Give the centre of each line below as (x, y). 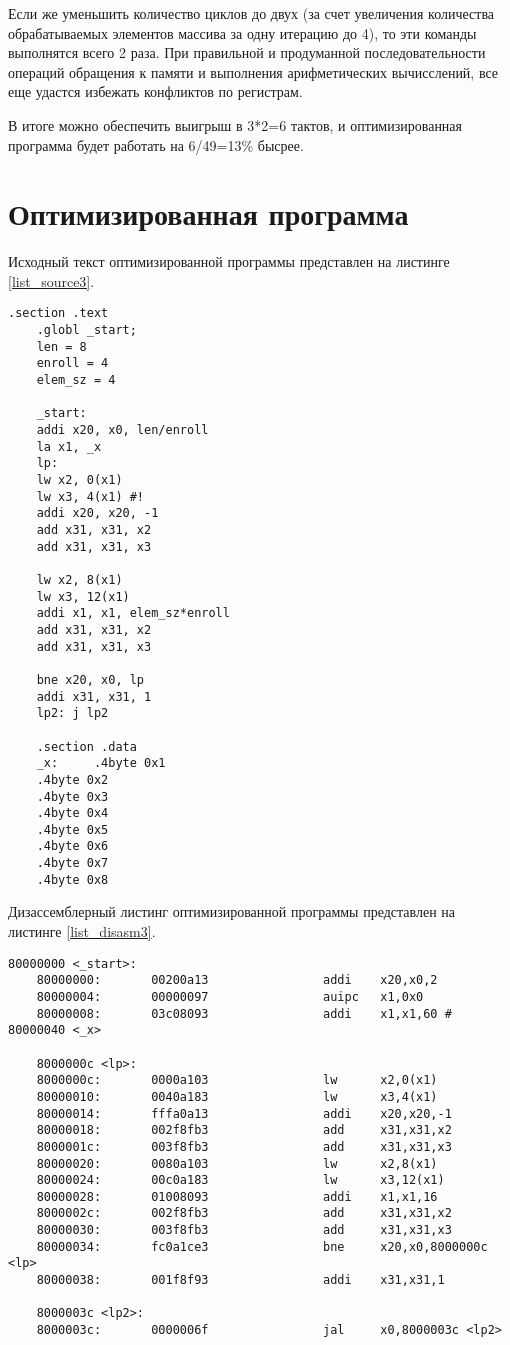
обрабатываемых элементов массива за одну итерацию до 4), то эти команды (242, 32)
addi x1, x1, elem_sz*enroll (133, 613)
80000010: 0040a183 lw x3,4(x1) (237, 1096)
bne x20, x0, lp (90, 679)
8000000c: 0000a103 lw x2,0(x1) (237, 1080)
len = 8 (61, 346)
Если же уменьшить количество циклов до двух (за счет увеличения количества (251, 13)
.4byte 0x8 (72, 879)
